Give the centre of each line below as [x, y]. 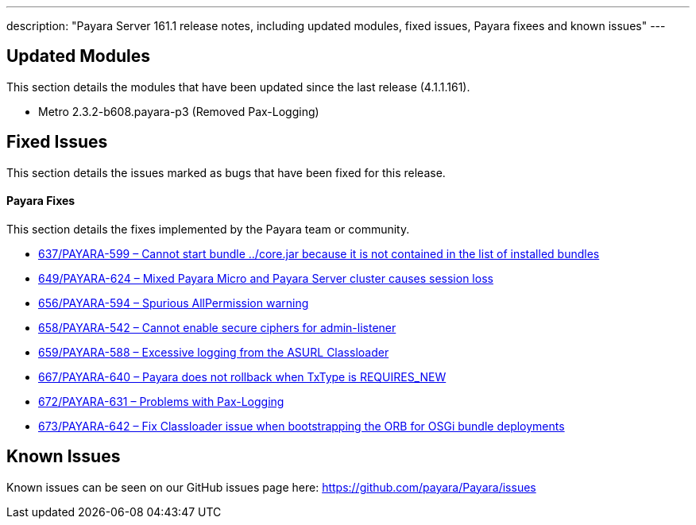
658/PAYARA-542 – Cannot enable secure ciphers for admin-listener [217, 327]
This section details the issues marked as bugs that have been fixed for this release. [226, 172]
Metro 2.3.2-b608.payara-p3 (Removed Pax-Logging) [179, 111]
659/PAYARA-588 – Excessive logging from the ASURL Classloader [214, 352]
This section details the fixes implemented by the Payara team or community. [208, 229]
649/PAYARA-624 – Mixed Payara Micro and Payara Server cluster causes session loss [266, 278]
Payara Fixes [41, 201]
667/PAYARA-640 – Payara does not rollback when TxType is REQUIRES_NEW [242, 376]
